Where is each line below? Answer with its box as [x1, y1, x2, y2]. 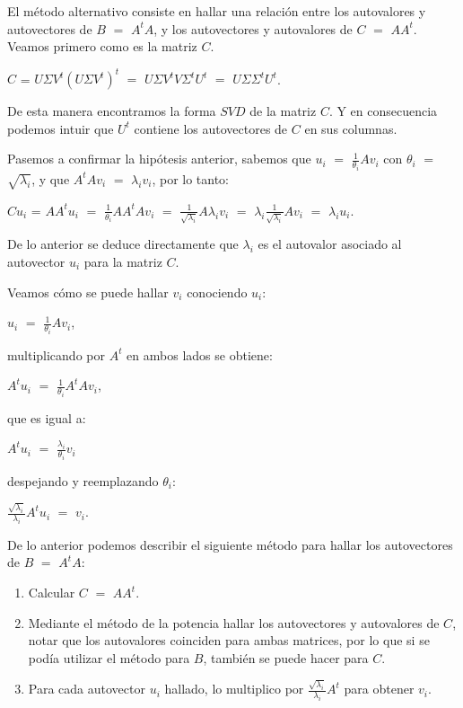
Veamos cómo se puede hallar [7, 282, 169, 301]
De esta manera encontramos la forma [7, 102, 216, 120]
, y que [31, 169, 70, 188]
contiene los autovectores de [134, 119, 288, 137]
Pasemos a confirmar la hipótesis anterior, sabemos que [7, 149, 311, 168]
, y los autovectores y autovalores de [153, 19, 353, 38]
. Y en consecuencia [328, 102, 438, 120]
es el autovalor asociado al [258, 235, 402, 253]
